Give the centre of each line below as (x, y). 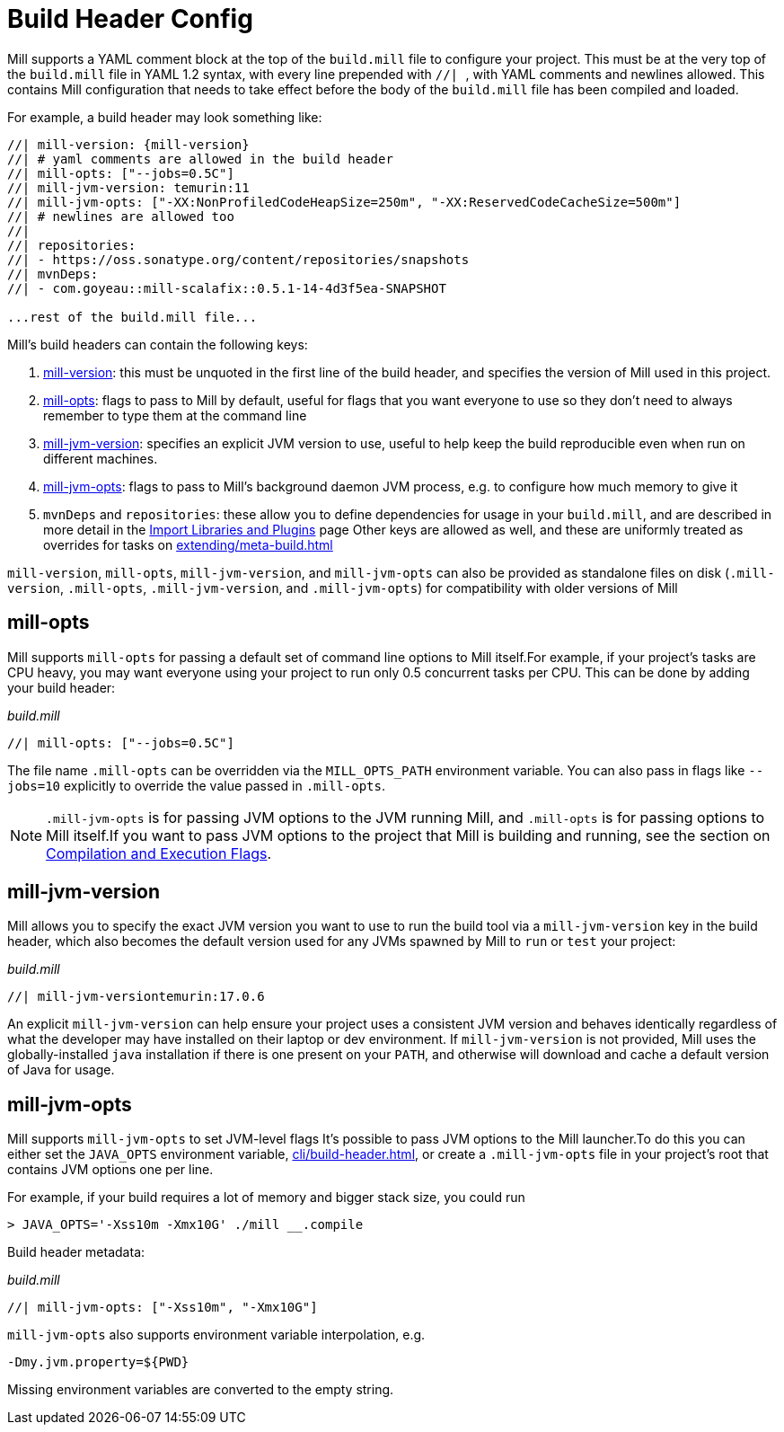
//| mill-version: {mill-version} (128, 144)
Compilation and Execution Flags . (159, 853)
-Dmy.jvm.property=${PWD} (98, 1362)
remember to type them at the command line (175, 415)
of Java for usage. (61, 1070)
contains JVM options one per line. (110, 1170)
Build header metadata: (76, 1252)
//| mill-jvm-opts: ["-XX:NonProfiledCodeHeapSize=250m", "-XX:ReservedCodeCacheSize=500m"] (344, 202)
